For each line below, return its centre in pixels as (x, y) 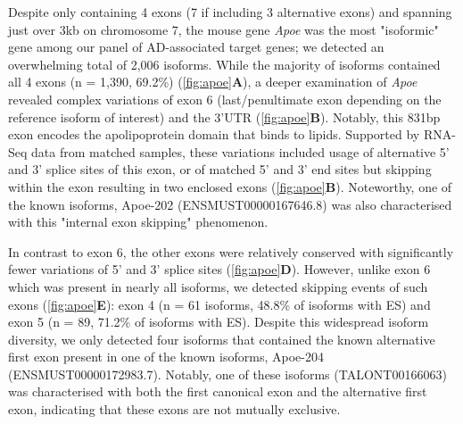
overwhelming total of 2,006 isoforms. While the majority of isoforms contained (224, 64)
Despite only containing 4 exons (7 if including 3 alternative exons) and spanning (230, 12)
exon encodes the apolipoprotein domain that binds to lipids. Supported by (214, 134)
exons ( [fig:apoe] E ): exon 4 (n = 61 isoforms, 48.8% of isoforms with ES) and (219, 304)
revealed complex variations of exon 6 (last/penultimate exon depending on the (225, 99)
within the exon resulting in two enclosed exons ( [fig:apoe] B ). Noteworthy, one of (230, 186)
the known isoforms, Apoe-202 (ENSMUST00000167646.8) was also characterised (230, 204)
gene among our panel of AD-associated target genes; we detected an (196, 47)
